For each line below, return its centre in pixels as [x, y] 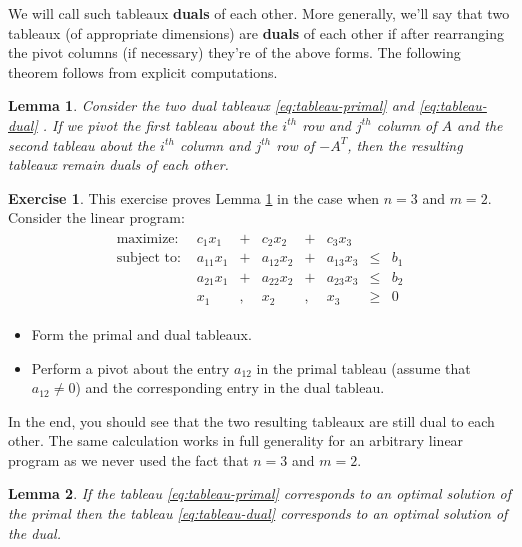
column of [406, 124]
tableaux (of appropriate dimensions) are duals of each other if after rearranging [256, 32]
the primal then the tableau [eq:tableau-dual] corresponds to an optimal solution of [258, 513]
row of [295, 144]
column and [215, 144]
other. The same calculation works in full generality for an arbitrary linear [236, 440]
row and [327, 124]
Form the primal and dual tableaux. [141, 333]
